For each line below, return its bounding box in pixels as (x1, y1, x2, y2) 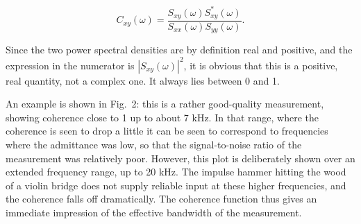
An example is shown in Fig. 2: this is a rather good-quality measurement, (6, 96, 324, 111)
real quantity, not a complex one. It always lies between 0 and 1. (6, 73, 280, 87)
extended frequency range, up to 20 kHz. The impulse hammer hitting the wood (6, 164, 346, 179)
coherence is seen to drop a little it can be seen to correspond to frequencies (6, 123, 328, 138)
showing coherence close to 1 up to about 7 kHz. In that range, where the (6, 110, 319, 124)
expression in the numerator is (6, 58, 135, 72)
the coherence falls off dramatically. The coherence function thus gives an (6, 191, 317, 206)
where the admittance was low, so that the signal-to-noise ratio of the (6, 137, 302, 151)
